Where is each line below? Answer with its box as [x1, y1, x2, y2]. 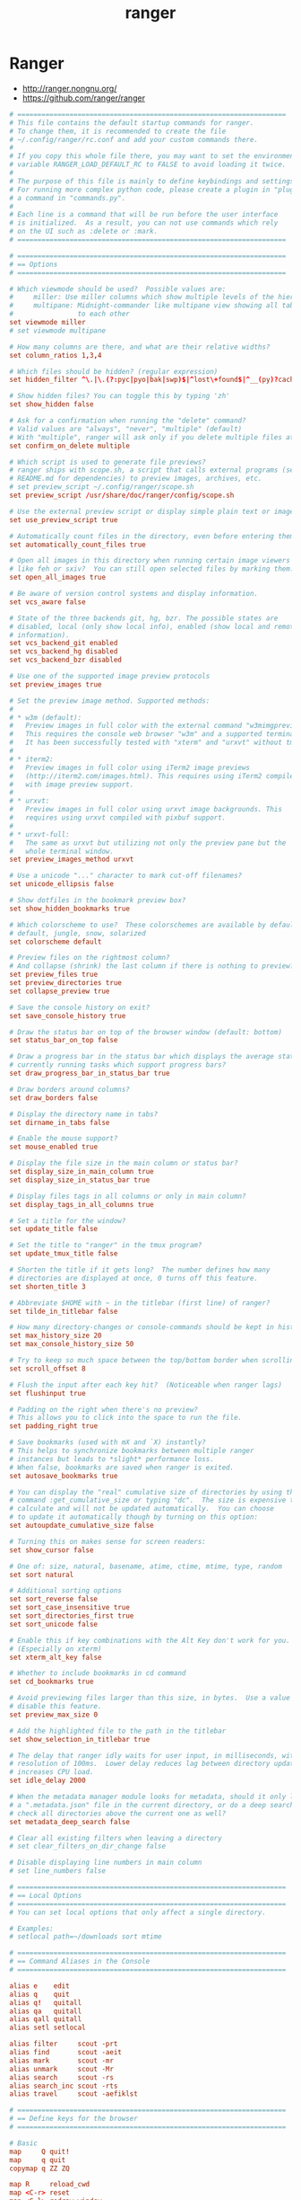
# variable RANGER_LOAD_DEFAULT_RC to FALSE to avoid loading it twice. [9, 160, 287, 169]
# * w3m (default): [9, 713, 82, 722]
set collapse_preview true [9, 987, 110, 996]
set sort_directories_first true [9, 1611, 134, 1620]
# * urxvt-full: [9, 829, 70, 838]
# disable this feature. [9, 1702, 102, 1711]
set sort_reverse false [9, 1594, 99, 1604]
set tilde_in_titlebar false [9, 1307, 118, 1316]
